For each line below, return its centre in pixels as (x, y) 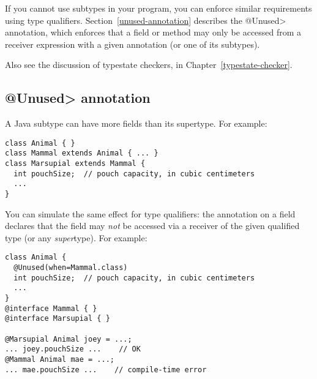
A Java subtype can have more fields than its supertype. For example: (136, 123)
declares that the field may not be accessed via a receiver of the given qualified (152, 226)
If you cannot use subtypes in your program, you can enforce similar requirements (158, 8)
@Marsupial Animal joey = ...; (69, 339)
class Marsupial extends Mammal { (75, 164)
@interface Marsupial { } (58, 319)
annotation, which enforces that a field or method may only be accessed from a (153, 32)
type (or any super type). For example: (76, 237)
